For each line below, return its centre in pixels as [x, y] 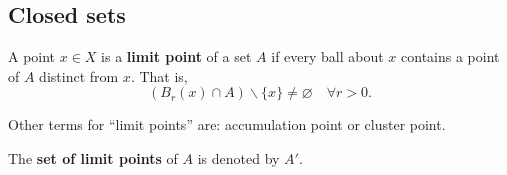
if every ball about [327, 56]
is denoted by [238, 157]
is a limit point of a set [176, 56]
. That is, [159, 75]
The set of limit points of [93, 157]
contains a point [450, 56]
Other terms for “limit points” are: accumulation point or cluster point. [227, 124]
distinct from [79, 75]
